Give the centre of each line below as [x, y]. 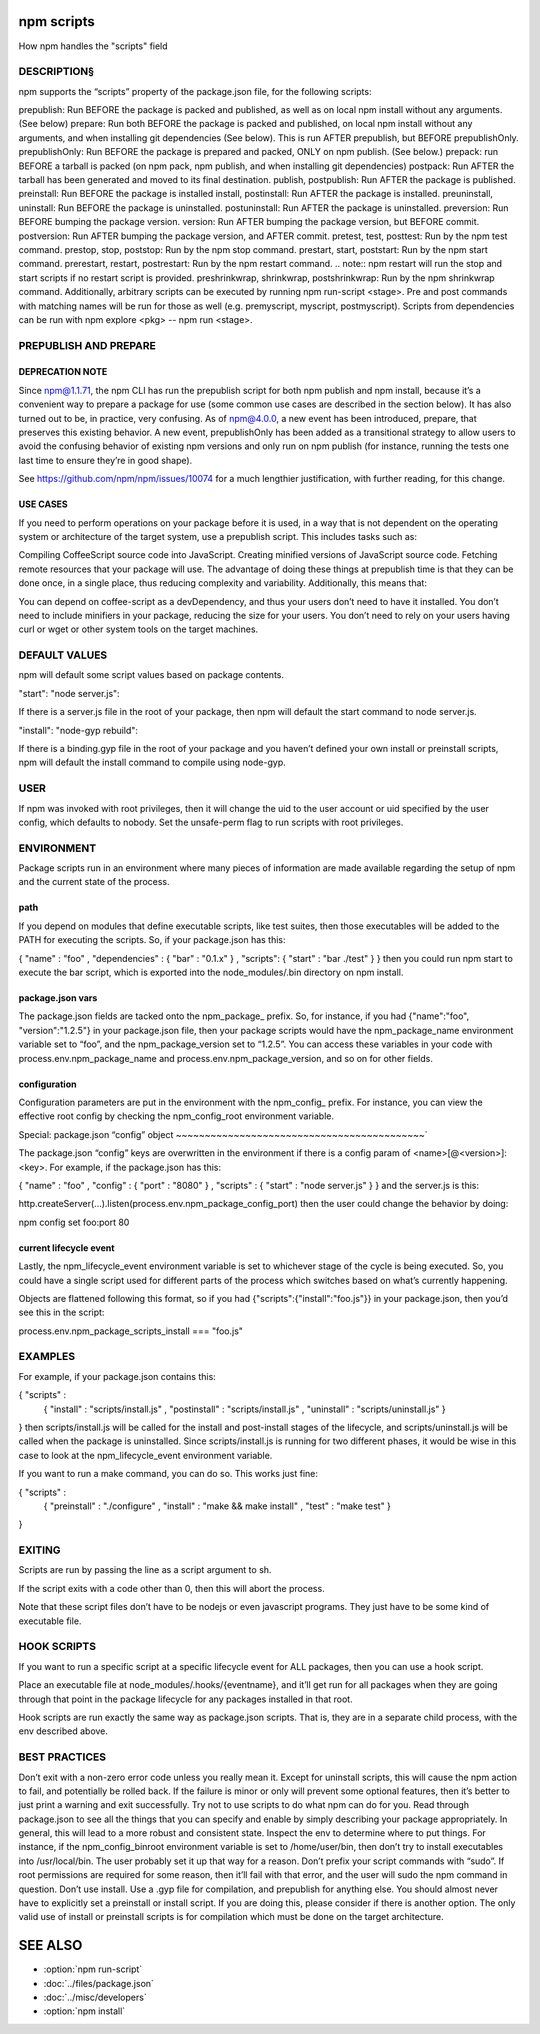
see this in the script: [61, 1312]
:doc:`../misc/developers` [95, 1997]
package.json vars [58, 998]
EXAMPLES [46, 1357]
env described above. [63, 1731]
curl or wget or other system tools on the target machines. [138, 629]
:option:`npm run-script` [93, 1969]
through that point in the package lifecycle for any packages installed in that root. [186, 1699]
